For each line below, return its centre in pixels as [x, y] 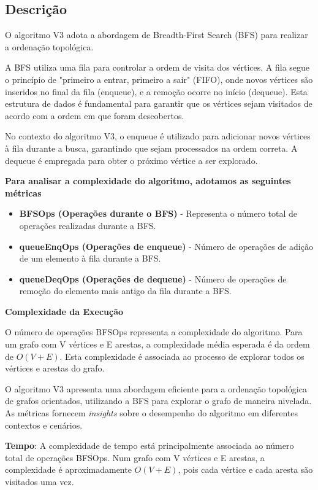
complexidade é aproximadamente [68, 469]
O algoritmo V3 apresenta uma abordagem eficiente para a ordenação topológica [156, 388]
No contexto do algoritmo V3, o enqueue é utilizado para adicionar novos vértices [158, 136]
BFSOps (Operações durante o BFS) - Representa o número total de [158, 213]
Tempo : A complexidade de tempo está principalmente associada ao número [150, 445]
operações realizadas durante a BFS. [88, 225]
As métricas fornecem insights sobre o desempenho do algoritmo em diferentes [151, 413]
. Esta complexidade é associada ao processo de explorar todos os [182, 356]
